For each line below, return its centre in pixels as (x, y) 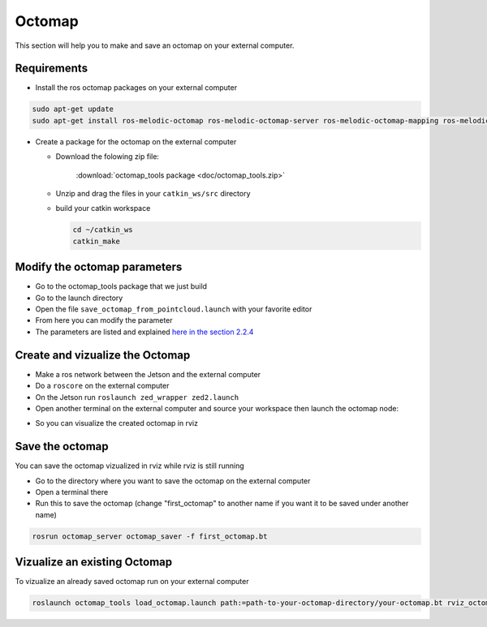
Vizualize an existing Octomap (94, 563)
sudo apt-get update (73, 109)
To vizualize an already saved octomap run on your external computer (132, 582)
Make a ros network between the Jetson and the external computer (148, 374)
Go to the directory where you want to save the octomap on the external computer (173, 481)
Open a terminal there (72, 492)
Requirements (52, 69)
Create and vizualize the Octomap (103, 355)
